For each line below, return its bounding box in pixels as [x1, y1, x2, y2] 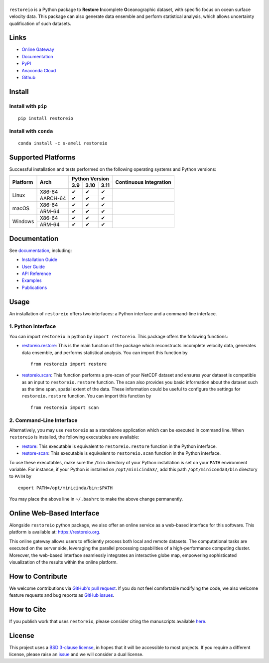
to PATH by [9, 473, 32, 479]
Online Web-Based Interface [9, 509, 100, 518]
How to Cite [9, 605, 46, 614]
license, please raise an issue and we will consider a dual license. [9, 652, 144, 658]
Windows [12, 218, 34, 225]
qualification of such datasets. [9, 20, 72, 26]
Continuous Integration [115, 178, 172, 185]
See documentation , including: [9, 247, 72, 254]
